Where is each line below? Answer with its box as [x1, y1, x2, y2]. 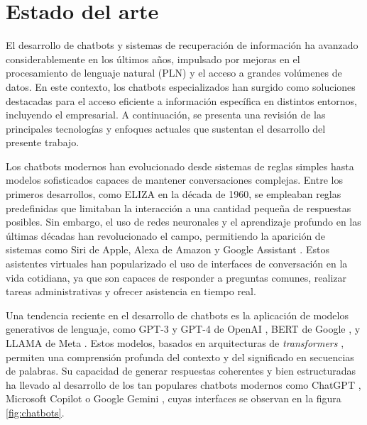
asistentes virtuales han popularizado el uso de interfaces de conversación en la [6, 256, 348, 271]
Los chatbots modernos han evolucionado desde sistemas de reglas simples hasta [6, 158, 354, 173]
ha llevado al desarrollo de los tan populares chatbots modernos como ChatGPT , [6, 377, 361, 392]
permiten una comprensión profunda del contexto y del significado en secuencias [6, 349, 354, 364]
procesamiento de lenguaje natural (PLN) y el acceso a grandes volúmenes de [6, 65, 342, 80]
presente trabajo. [6, 135, 80, 150]
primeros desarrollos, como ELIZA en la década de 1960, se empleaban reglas [6, 187, 341, 202]
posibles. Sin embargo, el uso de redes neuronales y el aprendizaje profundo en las [6, 214, 361, 229]
